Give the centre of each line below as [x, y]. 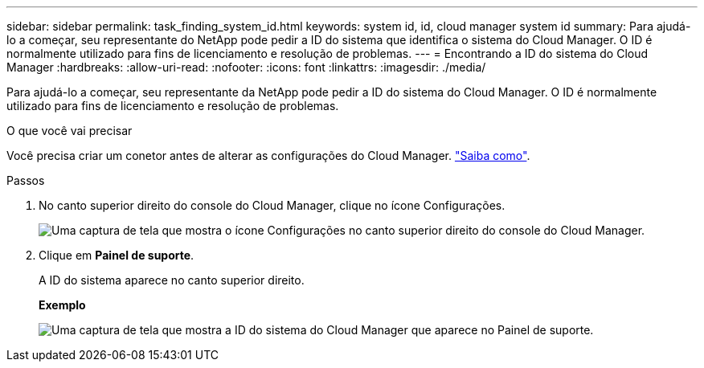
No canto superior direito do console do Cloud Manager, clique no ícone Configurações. [272, 205]
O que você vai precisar [70, 131]
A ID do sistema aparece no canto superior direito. [172, 280]
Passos [26, 180]
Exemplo [62, 305]
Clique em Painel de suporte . [117, 255]
